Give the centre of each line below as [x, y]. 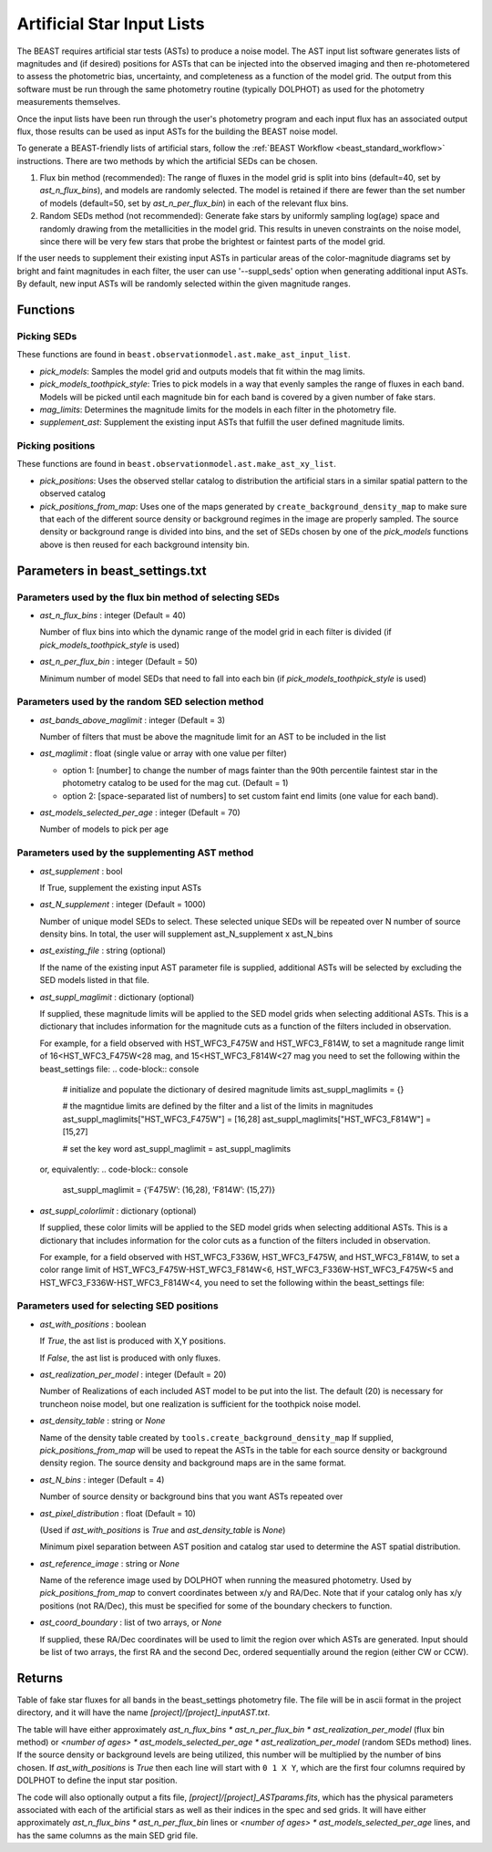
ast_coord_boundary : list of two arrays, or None [131, 1622]
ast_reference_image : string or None [109, 1563]
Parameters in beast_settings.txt [112, 570]
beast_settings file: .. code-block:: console [119, 1069]
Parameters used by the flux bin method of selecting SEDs [148, 597]
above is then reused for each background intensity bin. [144, 544]
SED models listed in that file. [94, 980]
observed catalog [73, 493]
